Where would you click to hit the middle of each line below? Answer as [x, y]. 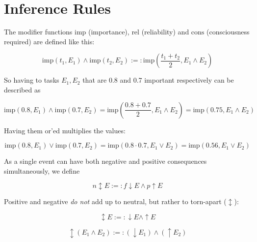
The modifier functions [38, 32]
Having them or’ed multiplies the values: [65, 130]
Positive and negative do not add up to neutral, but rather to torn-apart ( [115, 201]
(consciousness [228, 32]
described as [22, 89]
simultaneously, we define [42, 170]
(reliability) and [165, 32]
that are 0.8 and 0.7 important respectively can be [158, 80]
